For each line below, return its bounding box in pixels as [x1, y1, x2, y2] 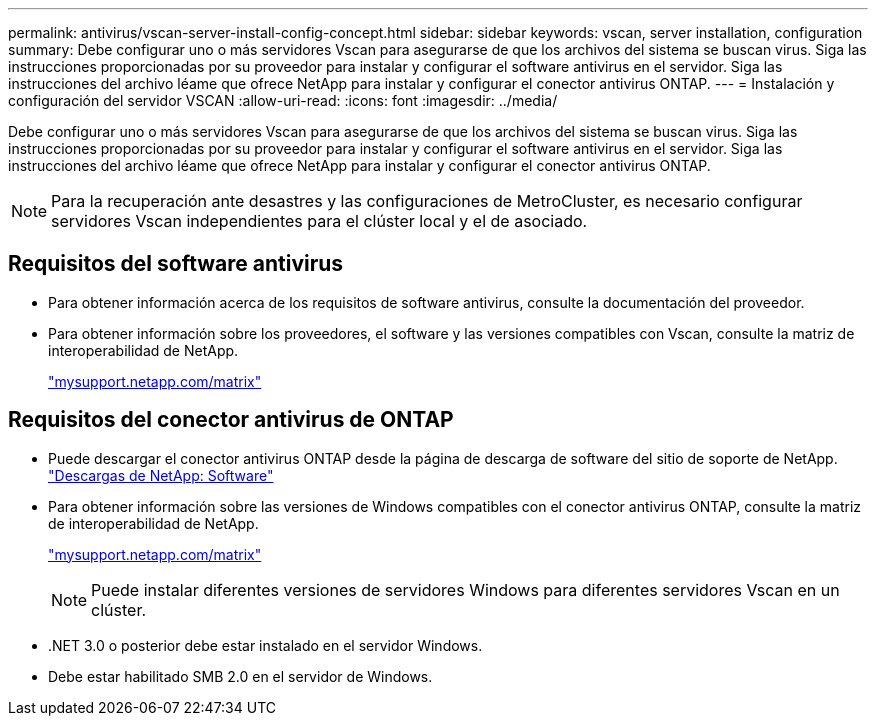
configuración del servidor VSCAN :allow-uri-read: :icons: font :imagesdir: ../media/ [8, 92, 558, 109]
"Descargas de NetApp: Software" [48, 466, 274, 484]
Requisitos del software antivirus [8, 251, 344, 277]
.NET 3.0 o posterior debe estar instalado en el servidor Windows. [48, 636, 483, 654]
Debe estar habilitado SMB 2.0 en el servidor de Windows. [48, 667, 433, 685]
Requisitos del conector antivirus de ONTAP [8, 407, 454, 433]
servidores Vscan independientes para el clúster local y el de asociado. [51, 211, 588, 231]
